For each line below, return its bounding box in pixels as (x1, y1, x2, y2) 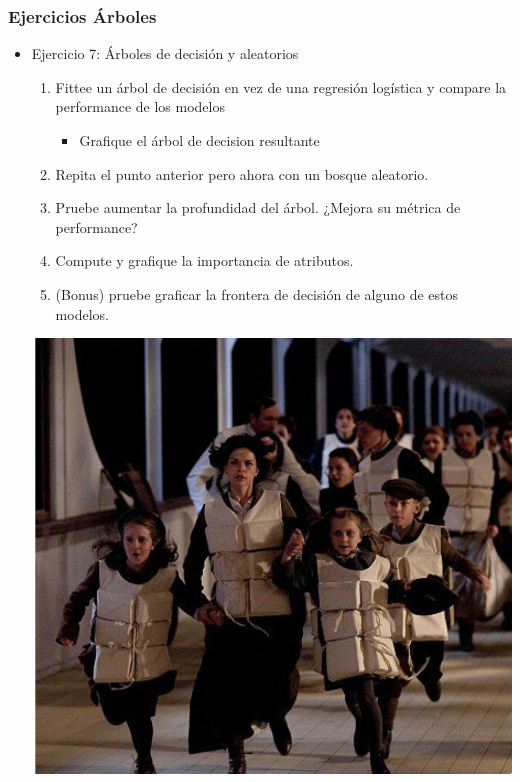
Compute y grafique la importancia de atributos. (55, 250, 354, 271)
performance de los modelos (55, 96, 225, 117)
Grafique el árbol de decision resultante (79, 130, 320, 150)
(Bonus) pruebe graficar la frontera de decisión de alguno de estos (55, 283, 459, 304)
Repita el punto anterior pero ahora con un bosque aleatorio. (55, 163, 429, 184)
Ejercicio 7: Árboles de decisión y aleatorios (31, 43, 299, 64)
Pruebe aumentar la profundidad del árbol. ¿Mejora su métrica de (55, 197, 461, 218)
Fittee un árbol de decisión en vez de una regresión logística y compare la (55, 76, 507, 97)
